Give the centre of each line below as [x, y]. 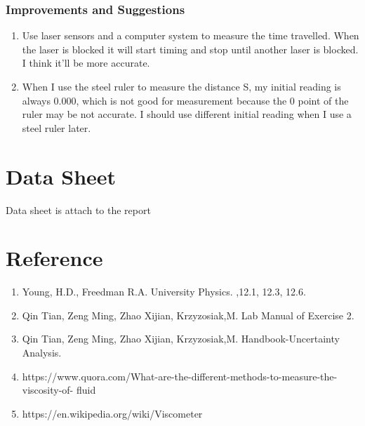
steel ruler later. [57, 127]
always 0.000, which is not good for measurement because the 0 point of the [185, 100]
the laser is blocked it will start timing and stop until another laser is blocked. [190, 49]
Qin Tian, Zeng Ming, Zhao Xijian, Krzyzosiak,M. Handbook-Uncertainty [181, 339]
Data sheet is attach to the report [78, 209]
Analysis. [42, 352]
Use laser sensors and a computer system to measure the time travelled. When [191, 35]
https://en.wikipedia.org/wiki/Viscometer [112, 413]
